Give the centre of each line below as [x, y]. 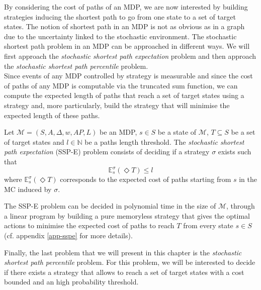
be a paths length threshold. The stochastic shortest [164, 141]
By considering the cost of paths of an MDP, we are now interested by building [126, 7]
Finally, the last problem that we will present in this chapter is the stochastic [123, 252]
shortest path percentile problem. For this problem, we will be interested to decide [130, 262]
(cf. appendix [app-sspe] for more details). [68, 235]
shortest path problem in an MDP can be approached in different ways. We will [127, 46]
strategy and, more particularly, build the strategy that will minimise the [117, 105]
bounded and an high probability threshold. [71, 282]
